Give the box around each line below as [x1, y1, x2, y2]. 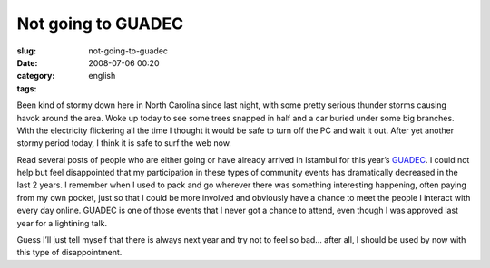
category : [16, 71, 55, 81]
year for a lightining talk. [16, 217, 108, 228]
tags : [16, 82, 37, 94]
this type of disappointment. [16, 247, 122, 258]
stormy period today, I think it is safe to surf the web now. [16, 138, 231, 148]
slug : [16, 45, 36, 56]
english [88, 71, 116, 81]
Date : [16, 57, 38, 68]
